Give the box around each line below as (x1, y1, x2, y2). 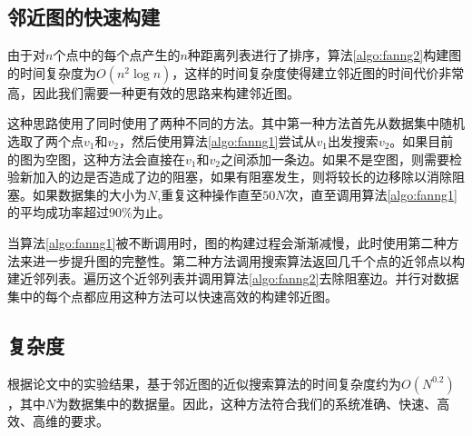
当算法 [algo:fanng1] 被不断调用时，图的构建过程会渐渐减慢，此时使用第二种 (7, 233, 447, 252)
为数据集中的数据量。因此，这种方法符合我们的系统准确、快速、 (55, 393, 438, 412)
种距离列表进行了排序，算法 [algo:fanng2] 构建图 (187, 45, 462, 64)
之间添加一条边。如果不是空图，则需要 (220, 149, 449, 168)
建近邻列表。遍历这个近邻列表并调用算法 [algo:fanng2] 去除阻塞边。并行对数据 (7, 269, 459, 288)
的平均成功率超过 (7, 203, 109, 222)
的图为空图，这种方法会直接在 (7, 149, 185, 168)
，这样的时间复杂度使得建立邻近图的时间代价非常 (172, 63, 465, 82)
